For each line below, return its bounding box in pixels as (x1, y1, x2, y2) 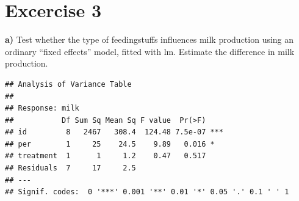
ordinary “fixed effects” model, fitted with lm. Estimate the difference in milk (5, 45, 295, 57)
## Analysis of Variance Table (5, 79, 132, 89)
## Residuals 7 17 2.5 (5, 164, 136, 173)
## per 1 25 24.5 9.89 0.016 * (5, 139, 215, 148)
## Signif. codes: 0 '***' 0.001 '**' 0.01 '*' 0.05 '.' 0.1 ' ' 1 (5, 188, 289, 197)
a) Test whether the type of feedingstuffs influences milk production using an (5, 33, 294, 46)
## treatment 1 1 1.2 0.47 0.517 (5, 152, 206, 161)
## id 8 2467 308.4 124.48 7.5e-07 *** (5, 128, 223, 137)
